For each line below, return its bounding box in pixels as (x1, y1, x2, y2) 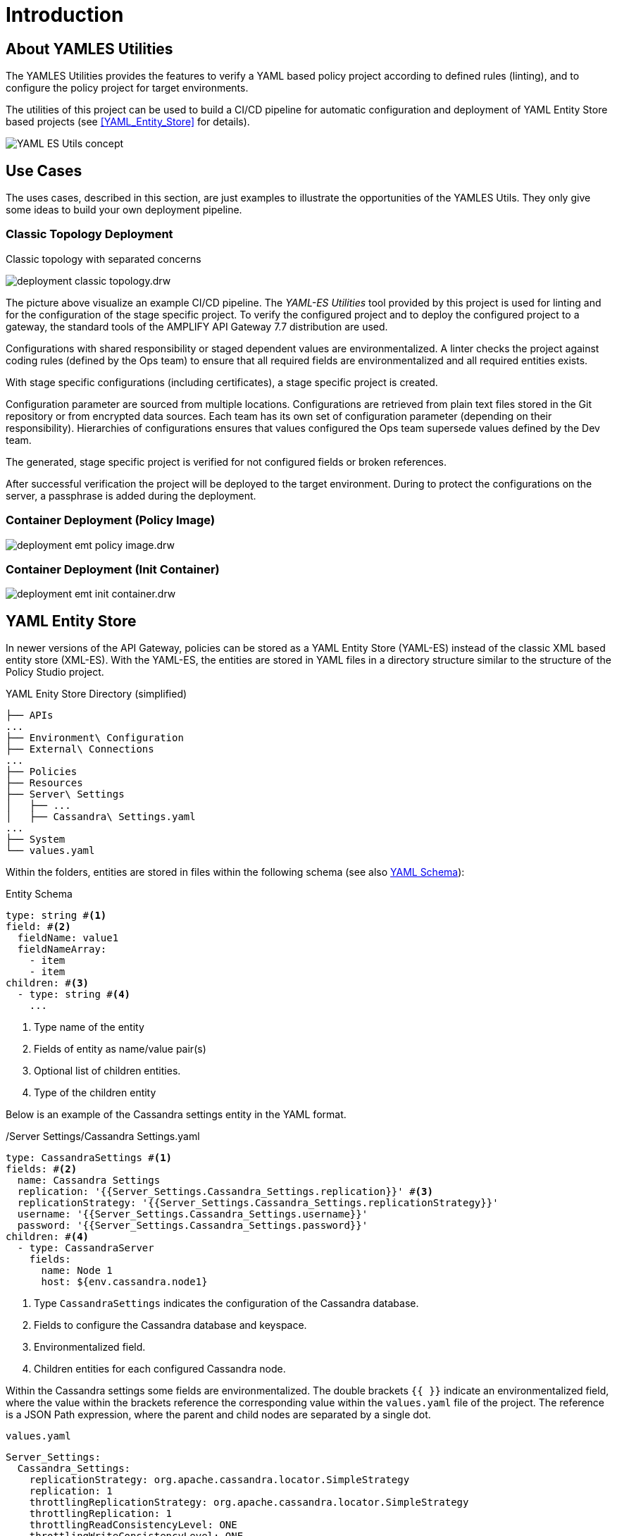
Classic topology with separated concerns (6, 252, 201, 265)
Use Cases (6, 161, 82, 180)
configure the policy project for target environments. (6, 82, 249, 94)
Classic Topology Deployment (6, 227, 173, 242)
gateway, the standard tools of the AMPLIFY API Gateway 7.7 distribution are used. (6, 320, 388, 333)
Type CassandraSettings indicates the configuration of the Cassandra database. (34, 1297, 419, 1310)
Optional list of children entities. (34, 1065, 181, 1077)
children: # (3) (6, 977, 89, 989)
